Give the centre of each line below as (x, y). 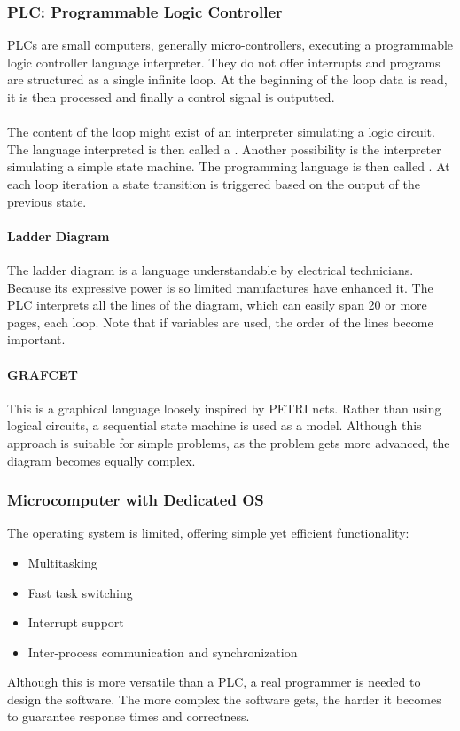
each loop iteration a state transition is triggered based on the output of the (214, 183)
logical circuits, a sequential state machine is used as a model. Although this (214, 425)
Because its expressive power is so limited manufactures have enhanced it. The (220, 287)
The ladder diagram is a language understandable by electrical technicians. (211, 269)
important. (36, 339)
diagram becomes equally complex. (101, 460)
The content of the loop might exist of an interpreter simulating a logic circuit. (221, 132)
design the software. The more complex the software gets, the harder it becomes (224, 699)
